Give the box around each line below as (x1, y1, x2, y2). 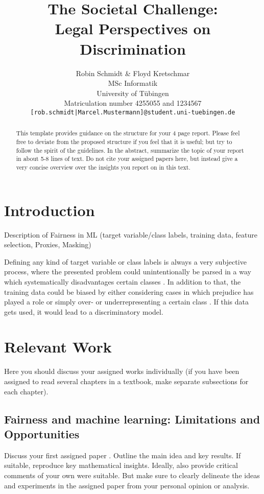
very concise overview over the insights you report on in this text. (16, 162, 190, 171)
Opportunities (4, 426, 80, 441)
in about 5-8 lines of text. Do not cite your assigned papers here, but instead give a (16, 154, 238, 163)
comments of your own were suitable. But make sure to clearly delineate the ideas (4, 469, 260, 480)
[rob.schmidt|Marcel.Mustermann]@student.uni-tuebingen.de (30, 108, 235, 116)
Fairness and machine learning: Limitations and (4, 411, 260, 427)
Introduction (4, 199, 95, 220)
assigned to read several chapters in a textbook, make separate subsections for (4, 376, 249, 387)
